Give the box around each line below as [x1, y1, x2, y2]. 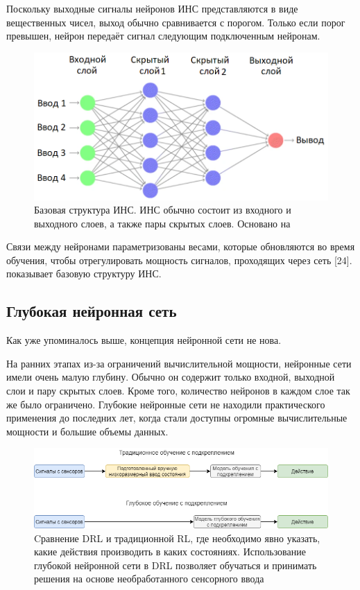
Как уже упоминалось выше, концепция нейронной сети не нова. [6, 333, 282, 347]
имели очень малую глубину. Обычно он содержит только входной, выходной [6, 370, 335, 384]
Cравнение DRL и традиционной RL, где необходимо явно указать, [34, 530, 320, 545]
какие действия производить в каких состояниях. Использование [34, 544, 306, 559]
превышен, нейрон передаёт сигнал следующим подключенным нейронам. [6, 28, 320, 43]
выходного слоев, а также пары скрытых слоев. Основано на [34, 216, 291, 230]
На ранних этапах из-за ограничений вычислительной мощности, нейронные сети [6, 356, 352, 370]
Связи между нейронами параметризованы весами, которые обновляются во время [6, 239, 355, 254]
